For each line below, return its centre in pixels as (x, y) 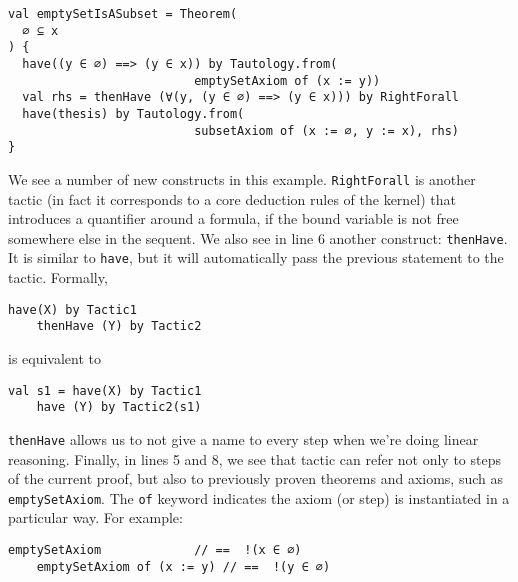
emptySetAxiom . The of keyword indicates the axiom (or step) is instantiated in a (259, 497)
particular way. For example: (95, 517)
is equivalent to (55, 357)
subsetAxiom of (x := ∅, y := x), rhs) (327, 130)
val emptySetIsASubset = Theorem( (123, 14)
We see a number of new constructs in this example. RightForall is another (242, 178)
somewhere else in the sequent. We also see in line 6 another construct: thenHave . (258, 237)
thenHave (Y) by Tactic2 (119, 326)
